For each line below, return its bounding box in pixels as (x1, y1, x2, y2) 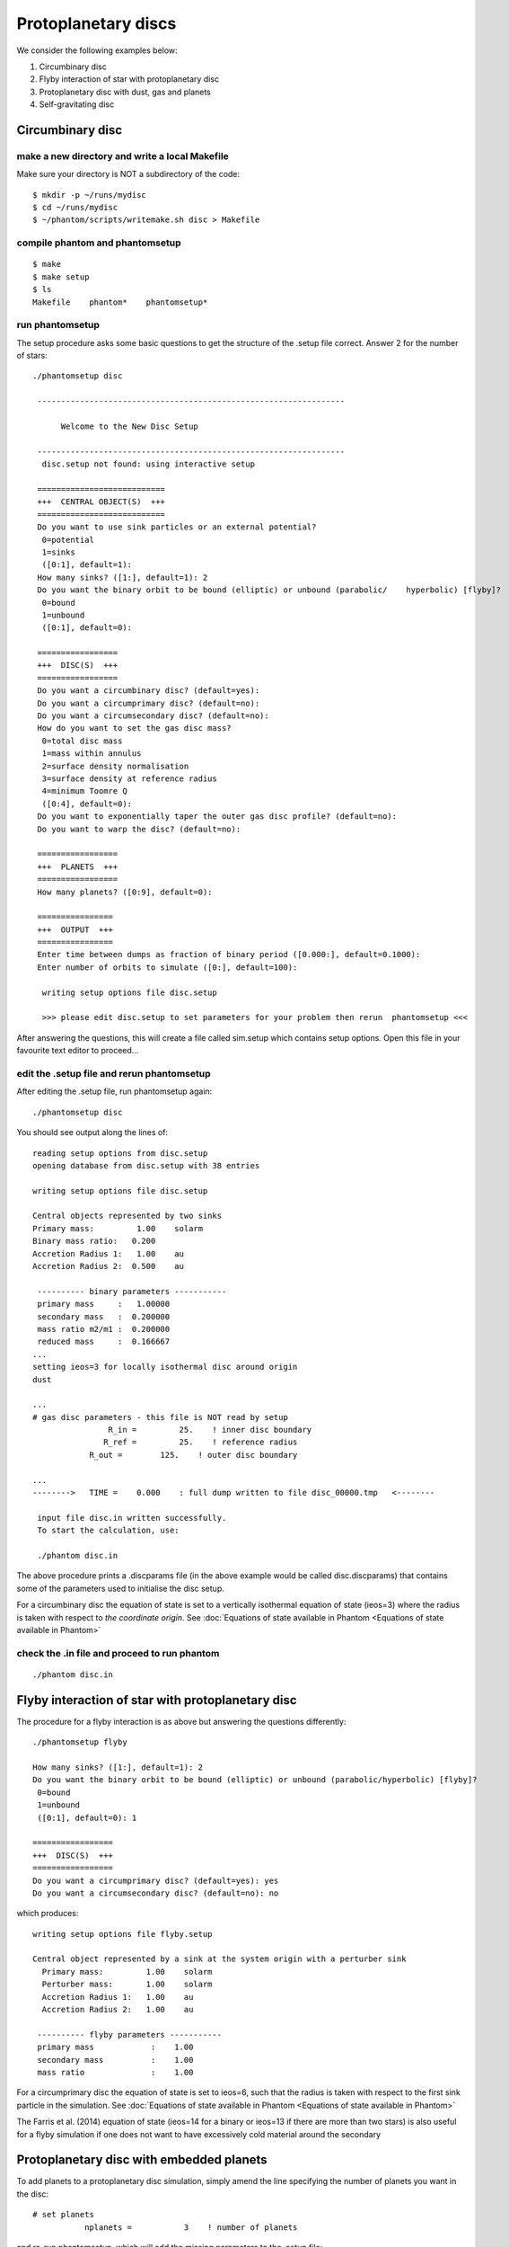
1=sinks (41, 546, 75, 557)
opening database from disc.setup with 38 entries (32, 1160, 260, 1170)
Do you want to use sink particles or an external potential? (37, 522, 317, 532)
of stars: (16, 351, 48, 361)
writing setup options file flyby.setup (32, 1929, 213, 1939)
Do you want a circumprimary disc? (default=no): (37, 697, 260, 708)
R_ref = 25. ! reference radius (103, 1437, 298, 1447)
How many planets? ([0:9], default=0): (37, 886, 213, 897)
